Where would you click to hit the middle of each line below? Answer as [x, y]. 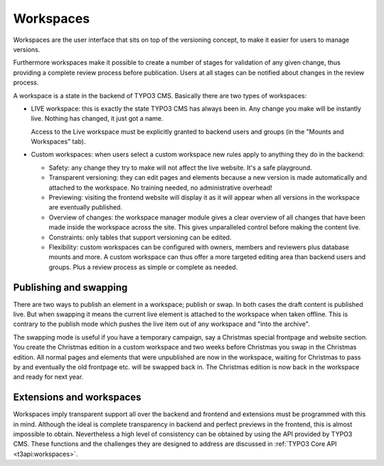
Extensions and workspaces [77, 397]
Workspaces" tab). [58, 141]
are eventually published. [85, 207]
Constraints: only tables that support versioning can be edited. [140, 237]
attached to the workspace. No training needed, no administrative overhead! [161, 188]
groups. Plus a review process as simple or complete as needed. [143, 267]
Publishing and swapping [70, 287]
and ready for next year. [48, 377]
